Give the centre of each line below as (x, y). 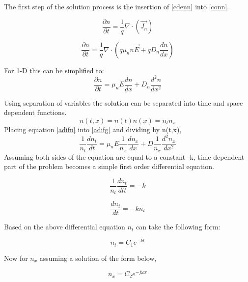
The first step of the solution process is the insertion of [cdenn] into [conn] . (117, 6)
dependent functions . (35, 112)
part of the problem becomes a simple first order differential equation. (109, 166)
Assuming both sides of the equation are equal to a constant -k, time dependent (124, 156)
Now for (16, 258)
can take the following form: (178, 227)
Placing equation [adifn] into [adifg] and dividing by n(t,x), (93, 129)
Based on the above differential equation (65, 227)
